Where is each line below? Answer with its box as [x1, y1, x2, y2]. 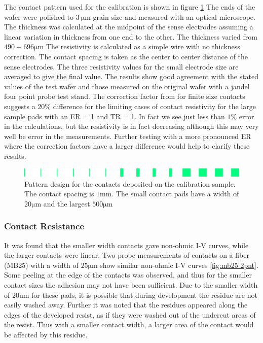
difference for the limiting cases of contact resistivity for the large [53, 100, 256, 111]
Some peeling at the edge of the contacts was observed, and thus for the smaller [4, 269, 252, 280]
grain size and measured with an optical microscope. [93, 11, 255, 22]
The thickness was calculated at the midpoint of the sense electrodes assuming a [4, 21, 253, 32]
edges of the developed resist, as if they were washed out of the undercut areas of [4, 309, 256, 320]
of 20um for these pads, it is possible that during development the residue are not [4, 289, 257, 300]
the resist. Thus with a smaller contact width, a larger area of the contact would [4, 319, 254, 330]
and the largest [43, 198, 90, 209]
